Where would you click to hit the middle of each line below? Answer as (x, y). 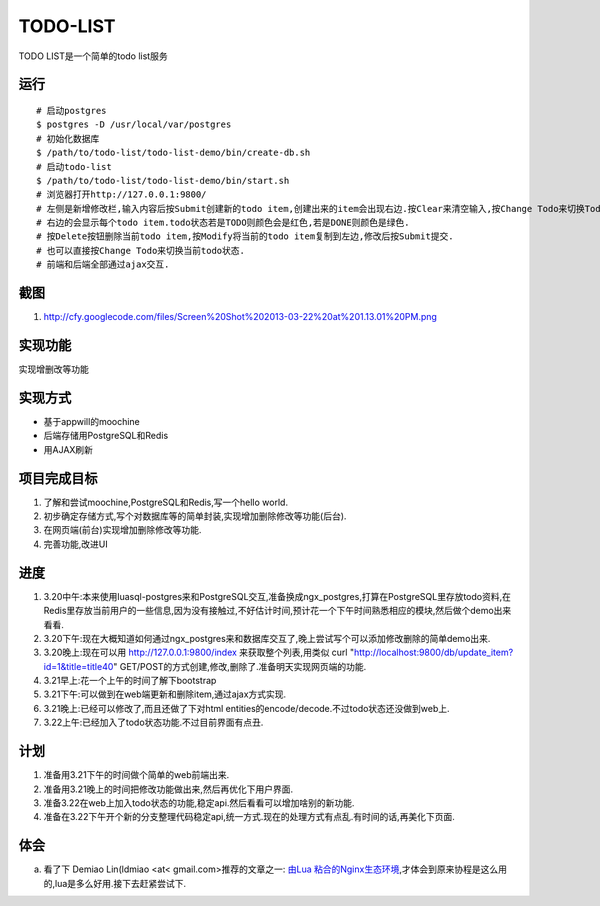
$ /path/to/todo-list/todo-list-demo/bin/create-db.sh (173, 153)
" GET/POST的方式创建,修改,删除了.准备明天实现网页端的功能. (240, 666)
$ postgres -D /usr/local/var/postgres (134, 124)
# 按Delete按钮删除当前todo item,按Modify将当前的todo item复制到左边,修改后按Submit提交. (245, 236)
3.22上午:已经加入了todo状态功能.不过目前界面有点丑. (153, 722)
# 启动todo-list (74, 166)
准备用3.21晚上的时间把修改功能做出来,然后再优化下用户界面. (168, 789)
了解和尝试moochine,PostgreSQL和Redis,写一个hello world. (166, 502)
